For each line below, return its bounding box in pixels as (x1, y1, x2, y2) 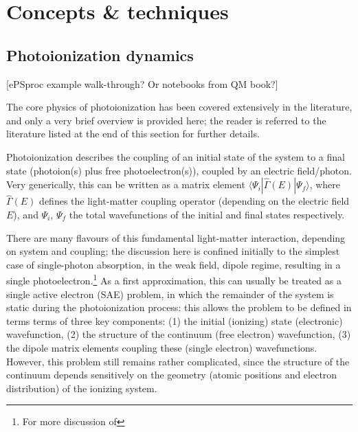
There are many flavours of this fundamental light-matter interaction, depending (6, 230, 346, 245)
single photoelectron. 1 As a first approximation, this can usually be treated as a (6, 271, 342, 287)
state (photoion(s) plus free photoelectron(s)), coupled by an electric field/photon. (6, 163, 352, 177)
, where (309, 177, 341, 192)
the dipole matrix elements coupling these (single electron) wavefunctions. (6, 340, 317, 354)
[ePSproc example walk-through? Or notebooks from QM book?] (6, 76, 278, 91)
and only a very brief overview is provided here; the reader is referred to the (6, 113, 326, 127)
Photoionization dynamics (6, 44, 194, 65)
